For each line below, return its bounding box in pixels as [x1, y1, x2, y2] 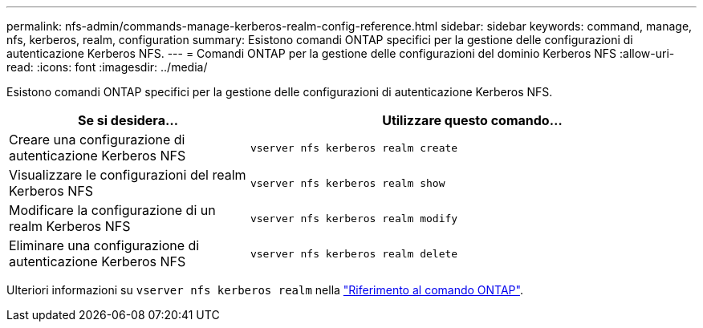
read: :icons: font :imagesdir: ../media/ [6, 60, 208, 74]
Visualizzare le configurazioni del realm [9, 167, 246, 183]
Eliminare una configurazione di [9, 237, 200, 253]
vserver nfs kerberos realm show [250, 176, 445, 189]
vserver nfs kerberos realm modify [250, 212, 458, 225]
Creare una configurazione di [9, 132, 185, 148]
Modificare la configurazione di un [9, 202, 216, 218]
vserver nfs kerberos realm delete [250, 247, 458, 260]
